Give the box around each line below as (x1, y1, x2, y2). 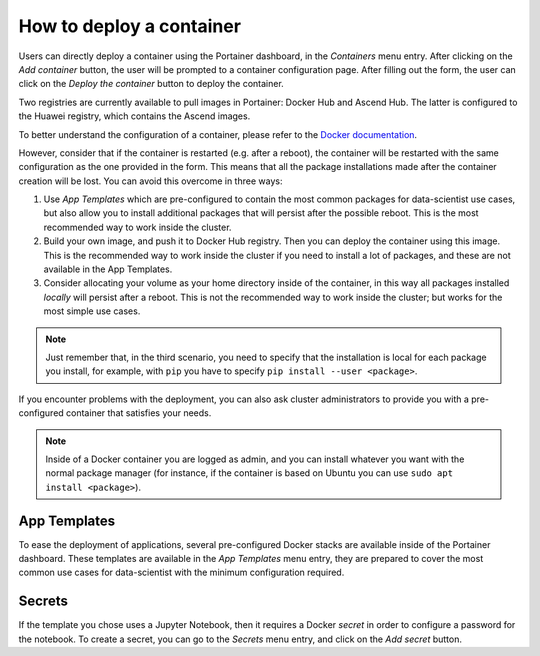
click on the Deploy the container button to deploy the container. (18, 78, 284, 90)
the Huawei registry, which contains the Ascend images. (18, 110, 251, 122)
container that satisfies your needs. (65, 407, 212, 419)
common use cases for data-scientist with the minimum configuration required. (18, 566, 345, 579)
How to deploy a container (18, 15, 242, 37)
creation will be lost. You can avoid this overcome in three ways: (18, 175, 283, 187)
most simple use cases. (43, 305, 141, 317)
